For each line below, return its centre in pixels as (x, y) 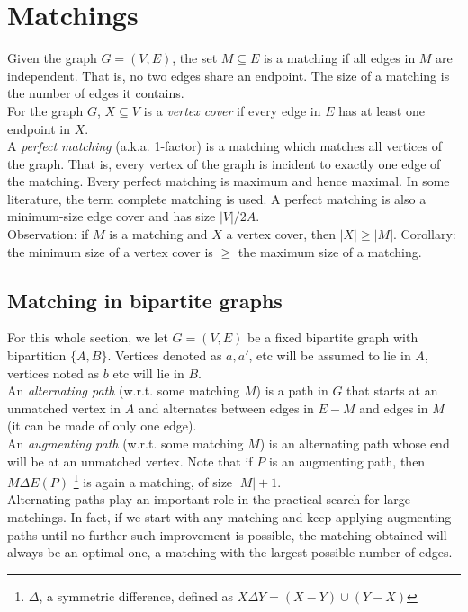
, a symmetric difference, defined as (136, 595)
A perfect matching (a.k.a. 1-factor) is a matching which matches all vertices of (225, 146)
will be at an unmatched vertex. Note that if (130, 461)
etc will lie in (148, 373)
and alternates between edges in (226, 408)
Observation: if (48, 234)
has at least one (382, 110)
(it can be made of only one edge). (102, 426)
